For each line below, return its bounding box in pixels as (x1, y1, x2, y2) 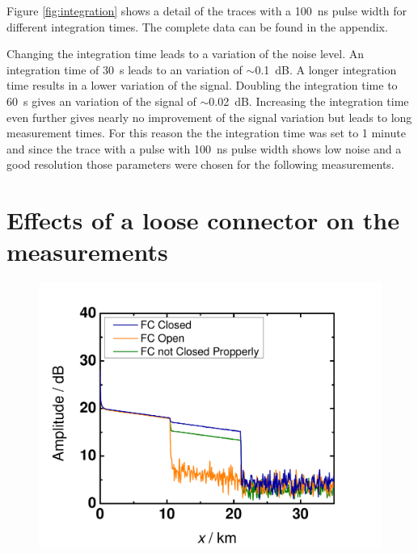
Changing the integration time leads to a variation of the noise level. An (6, 45, 365, 62)
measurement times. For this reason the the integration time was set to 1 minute (6, 124, 406, 141)
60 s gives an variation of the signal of (6, 92, 196, 109)
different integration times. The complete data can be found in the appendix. (6, 18, 388, 35)
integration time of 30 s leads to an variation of (6, 61, 243, 78)
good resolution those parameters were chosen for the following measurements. (6, 156, 395, 173)
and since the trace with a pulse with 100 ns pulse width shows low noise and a (6, 140, 402, 157)
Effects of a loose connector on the (6, 204, 399, 237)
